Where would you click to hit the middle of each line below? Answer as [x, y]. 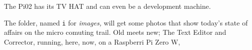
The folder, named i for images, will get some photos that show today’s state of [126, 22]
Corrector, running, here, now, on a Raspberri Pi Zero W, [92, 41]
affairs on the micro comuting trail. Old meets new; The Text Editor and [115, 32]
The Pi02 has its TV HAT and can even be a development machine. [108, 6]
